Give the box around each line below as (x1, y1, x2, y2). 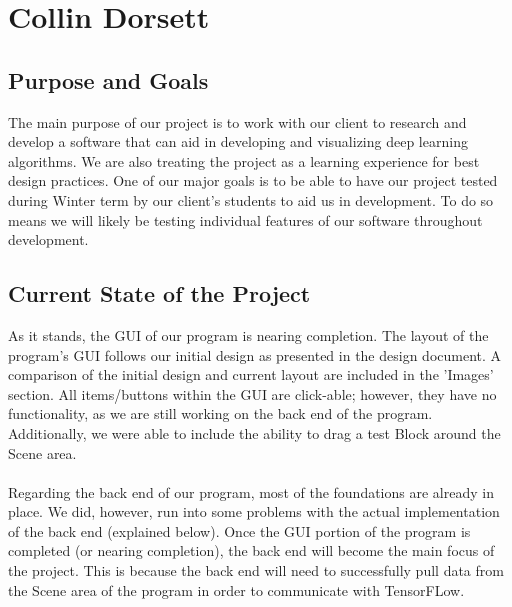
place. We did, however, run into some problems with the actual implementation (8, 501, 500, 522)
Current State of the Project (8, 278, 311, 309)
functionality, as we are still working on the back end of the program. (8, 403, 433, 424)
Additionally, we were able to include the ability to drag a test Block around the (8, 422, 501, 443)
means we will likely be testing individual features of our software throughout (8, 209, 483, 230)
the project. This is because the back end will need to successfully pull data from (8, 560, 504, 581)
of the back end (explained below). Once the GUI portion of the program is (8, 520, 471, 541)
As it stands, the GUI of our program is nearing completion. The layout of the (8, 324, 489, 345)
